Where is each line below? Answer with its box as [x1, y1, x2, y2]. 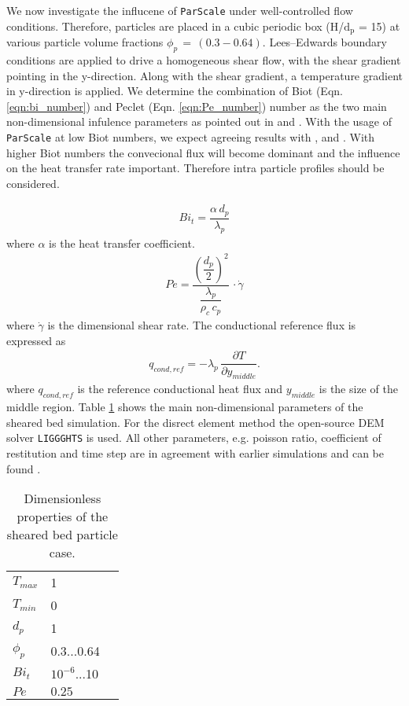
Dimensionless [24, 489, 101, 508]
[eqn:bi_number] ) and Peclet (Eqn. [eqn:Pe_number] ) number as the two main [6, 97, 387, 114]
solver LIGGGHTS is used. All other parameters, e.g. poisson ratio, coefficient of [6, 429, 381, 446]
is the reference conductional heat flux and [77, 381, 283, 397]
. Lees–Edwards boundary [262, 34, 388, 50]
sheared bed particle [6, 525, 118, 544]
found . [6, 460, 41, 476]
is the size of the [319, 381, 398, 397]
